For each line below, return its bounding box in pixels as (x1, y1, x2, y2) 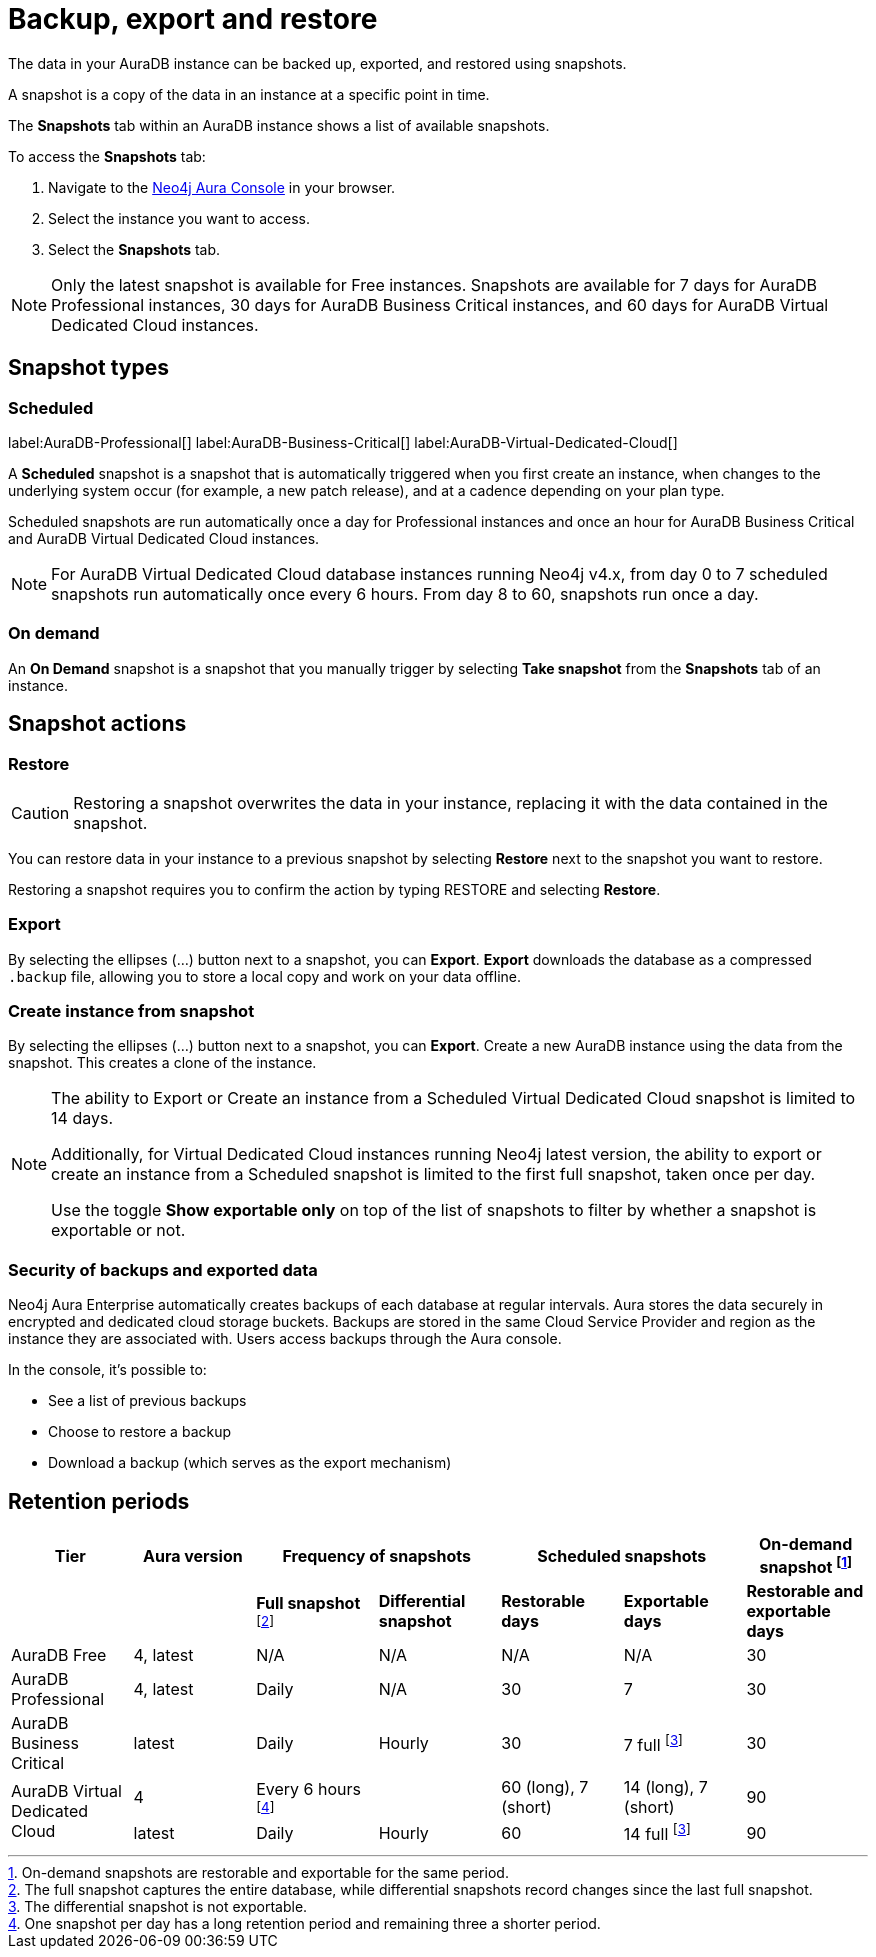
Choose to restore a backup (48, 1423, 232, 1441)
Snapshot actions (8, 711, 187, 737)
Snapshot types (8, 355, 169, 381)
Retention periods (8, 1488, 190, 1514)
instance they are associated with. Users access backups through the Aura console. (8, 1330, 562, 1348)
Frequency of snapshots (282, 1545, 471, 1566)
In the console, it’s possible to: (8, 1361, 207, 1379)
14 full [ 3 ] (623, 1821, 691, 1845)
